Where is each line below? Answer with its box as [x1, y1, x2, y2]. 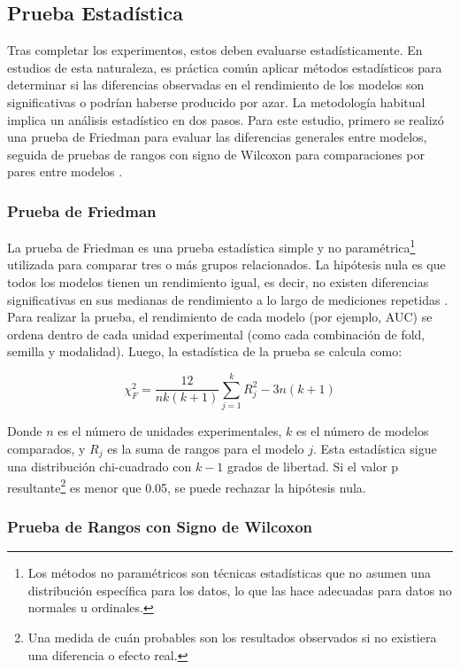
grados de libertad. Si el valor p [227, 457, 399, 476]
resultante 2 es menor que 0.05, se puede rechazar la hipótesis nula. [7, 475, 366, 496]
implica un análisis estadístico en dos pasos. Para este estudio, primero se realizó [7, 110, 444, 128]
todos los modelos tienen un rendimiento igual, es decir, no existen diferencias [7, 273, 429, 292]
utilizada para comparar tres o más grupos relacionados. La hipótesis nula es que [7, 255, 446, 274]
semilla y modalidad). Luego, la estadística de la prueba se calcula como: [7, 342, 402, 361]
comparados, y [7, 439, 86, 457]
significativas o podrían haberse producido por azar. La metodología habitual [7, 92, 425, 111]
